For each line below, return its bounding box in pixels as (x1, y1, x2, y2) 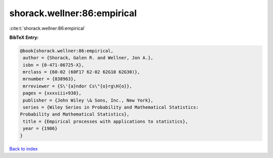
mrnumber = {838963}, (23, 76, 76, 82)
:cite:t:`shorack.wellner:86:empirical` (9, 25, 86, 31)
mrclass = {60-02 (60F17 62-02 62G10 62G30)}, (23, 69, 140, 75)
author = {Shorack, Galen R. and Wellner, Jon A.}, (23, 55, 154, 61)
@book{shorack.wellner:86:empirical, (20, 48, 114, 54)
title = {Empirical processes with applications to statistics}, (23, 119, 188, 124)
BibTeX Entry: (9, 34, 39, 40)
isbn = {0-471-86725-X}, (23, 62, 84, 68)
